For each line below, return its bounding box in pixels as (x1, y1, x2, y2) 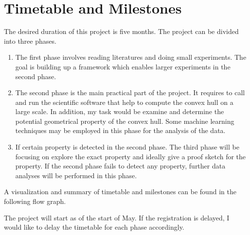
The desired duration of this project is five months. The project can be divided (4, 26, 239, 36)
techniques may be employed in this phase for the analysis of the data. (15, 125, 226, 135)
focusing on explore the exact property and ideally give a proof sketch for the (15, 151, 246, 161)
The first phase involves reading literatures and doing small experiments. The (15, 52, 247, 62)
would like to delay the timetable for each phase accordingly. (4, 222, 184, 232)
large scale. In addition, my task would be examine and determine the (15, 106, 224, 117)
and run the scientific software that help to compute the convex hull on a (15, 97, 233, 107)
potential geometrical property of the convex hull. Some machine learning (15, 116, 234, 126)
